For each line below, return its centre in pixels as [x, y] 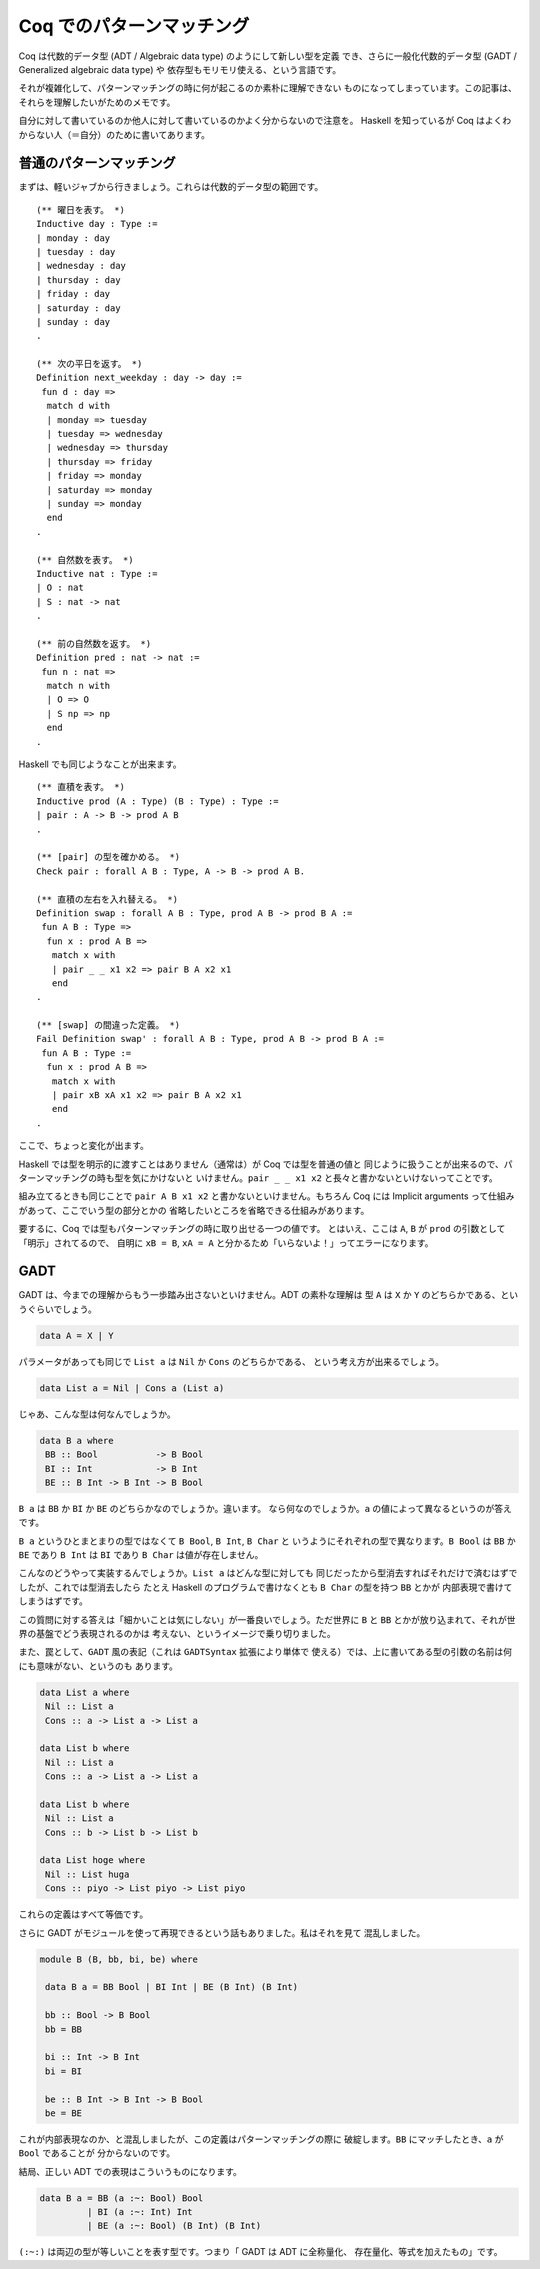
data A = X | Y [76, 1335]
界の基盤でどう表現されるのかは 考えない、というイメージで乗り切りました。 [177, 1634]
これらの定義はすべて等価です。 [83, 1914]
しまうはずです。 [53, 1601]
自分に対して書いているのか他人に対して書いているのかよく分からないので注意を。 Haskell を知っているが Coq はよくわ [265, 121]
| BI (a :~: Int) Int [140, 2212]
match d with [78, 406]
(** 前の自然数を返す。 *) [94, 643]
